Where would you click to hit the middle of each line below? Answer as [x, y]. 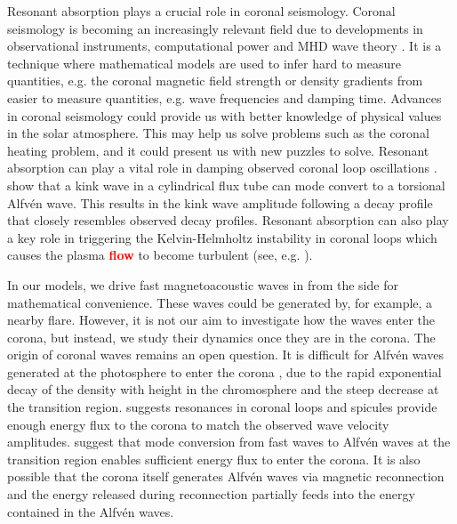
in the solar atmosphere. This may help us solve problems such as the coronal [218, 133]
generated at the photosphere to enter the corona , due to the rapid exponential [224, 371]
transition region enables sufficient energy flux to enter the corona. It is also [214, 459]
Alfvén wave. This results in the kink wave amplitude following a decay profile [220, 202]
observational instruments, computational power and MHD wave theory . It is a [224, 46]
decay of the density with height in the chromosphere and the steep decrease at [223, 389]
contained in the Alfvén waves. [91, 511]
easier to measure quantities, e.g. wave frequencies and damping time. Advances [224, 97]
